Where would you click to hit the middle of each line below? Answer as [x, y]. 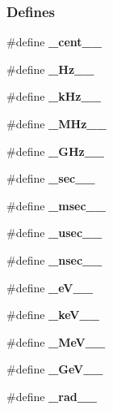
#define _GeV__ [55, 369]
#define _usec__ [54, 233]
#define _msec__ [56, 205]
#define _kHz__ [54, 96]
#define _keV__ [53, 315]
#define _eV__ [50, 287]
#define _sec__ [51, 178]
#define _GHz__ [56, 151]
